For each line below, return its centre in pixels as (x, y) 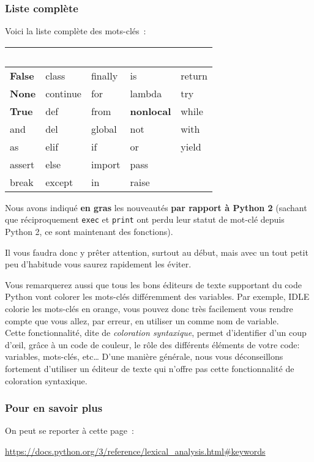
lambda (146, 93)
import (106, 164)
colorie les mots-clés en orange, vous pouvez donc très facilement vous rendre (149, 309)
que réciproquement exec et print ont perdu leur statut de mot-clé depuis (145, 219)
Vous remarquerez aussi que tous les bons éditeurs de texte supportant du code (153, 284)
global (104, 129)
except (59, 182)
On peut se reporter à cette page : (69, 430)
